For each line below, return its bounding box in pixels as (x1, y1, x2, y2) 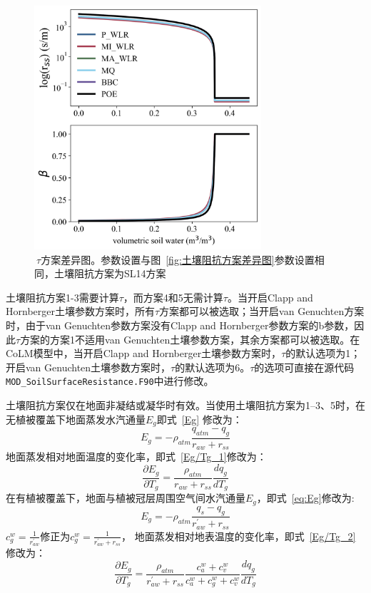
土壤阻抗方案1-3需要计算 (6, 289, 119, 304)
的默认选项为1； (285, 346, 361, 361)
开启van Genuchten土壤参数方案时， (6, 359, 171, 374)
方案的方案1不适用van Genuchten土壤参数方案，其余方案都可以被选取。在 (20, 331, 360, 346)
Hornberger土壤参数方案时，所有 (6, 304, 155, 319)
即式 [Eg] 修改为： (156, 411, 243, 426)
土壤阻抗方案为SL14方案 (54, 266, 166, 281)
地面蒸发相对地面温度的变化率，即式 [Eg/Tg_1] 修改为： (6, 449, 267, 464)
